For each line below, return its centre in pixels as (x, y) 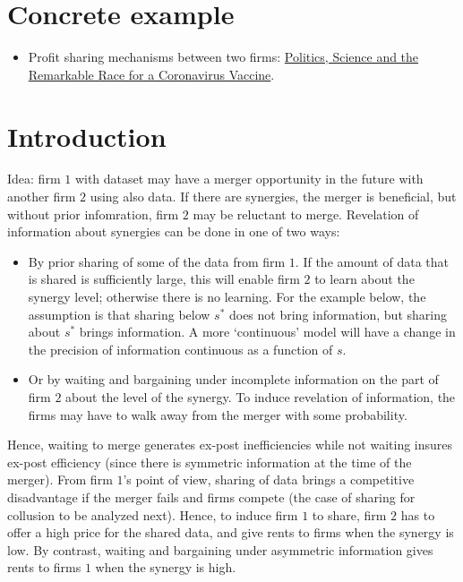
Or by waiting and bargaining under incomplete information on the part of (233, 379)
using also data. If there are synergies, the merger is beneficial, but (273, 197)
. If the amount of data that (372, 261)
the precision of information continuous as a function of (180, 349)
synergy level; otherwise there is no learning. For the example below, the (227, 296)
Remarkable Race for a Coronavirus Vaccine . (151, 74)
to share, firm (349, 514)
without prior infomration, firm (93, 214)
